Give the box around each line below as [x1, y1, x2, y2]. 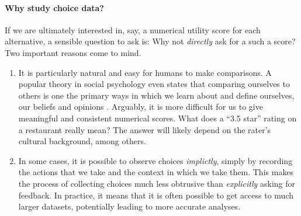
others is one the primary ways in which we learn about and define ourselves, [18, 89, 295, 101]
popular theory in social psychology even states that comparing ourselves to [18, 78, 290, 90]
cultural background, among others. [18, 135, 146, 147]
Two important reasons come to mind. [5, 46, 141, 58]
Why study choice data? [5, 1, 104, 13]
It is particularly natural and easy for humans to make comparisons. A [18, 66, 272, 78]
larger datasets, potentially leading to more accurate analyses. [18, 200, 241, 212]
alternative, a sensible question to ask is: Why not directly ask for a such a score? [5, 35, 296, 47]
